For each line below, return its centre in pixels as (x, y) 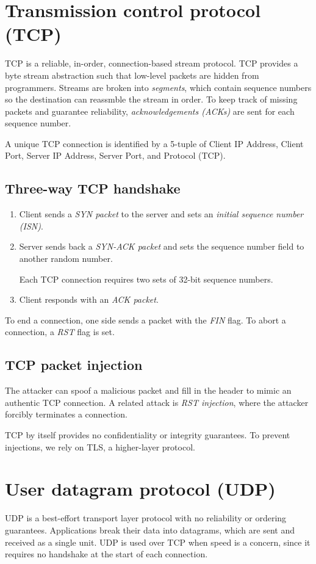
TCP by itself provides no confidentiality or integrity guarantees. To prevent (148, 435)
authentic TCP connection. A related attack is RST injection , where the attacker (157, 402)
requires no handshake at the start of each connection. (106, 554)
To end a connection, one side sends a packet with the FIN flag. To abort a (145, 320)
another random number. (66, 258)
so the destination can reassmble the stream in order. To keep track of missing (151, 99)
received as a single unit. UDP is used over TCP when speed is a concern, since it (158, 542)
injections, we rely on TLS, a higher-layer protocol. (100, 446)
